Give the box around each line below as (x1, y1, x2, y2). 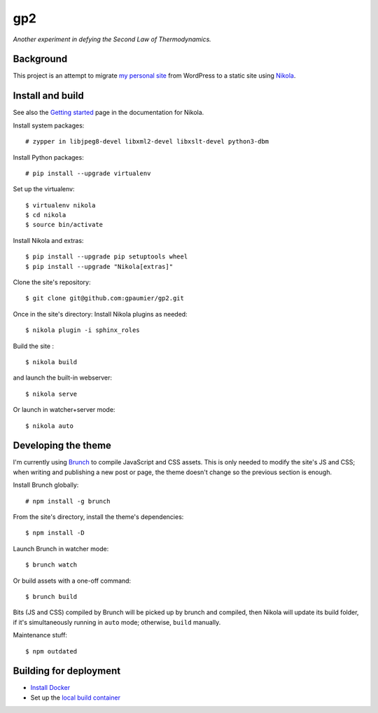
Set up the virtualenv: (13, 185, 75, 193)
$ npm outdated (25, 647, 78, 655)
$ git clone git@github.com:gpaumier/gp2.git (25, 294, 185, 303)
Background (13, 53, 68, 65)
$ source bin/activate (25, 221, 104, 229)
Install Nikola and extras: (13, 236, 84, 244)
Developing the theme (13, 440, 112, 452)
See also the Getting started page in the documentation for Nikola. (13, 109, 204, 117)
